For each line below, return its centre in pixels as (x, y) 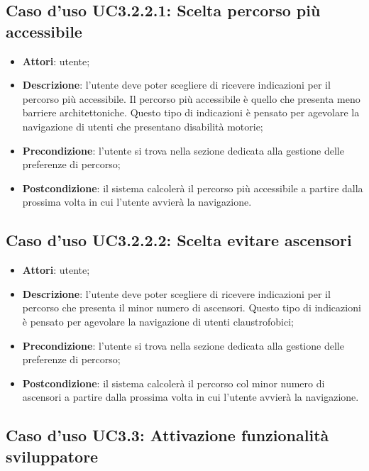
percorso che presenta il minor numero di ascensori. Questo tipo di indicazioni (192, 307)
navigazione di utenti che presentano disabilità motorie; (143, 126)
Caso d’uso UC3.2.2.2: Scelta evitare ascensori (179, 240)
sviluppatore (52, 456)
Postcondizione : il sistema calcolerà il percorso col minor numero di (174, 383)
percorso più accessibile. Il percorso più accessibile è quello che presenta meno (191, 98)
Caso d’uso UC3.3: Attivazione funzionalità (167, 435)
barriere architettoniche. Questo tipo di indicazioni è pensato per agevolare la (191, 112)
